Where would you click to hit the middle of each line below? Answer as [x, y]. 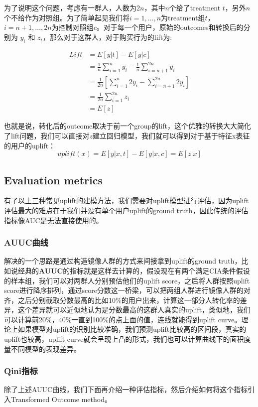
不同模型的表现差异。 [46, 348]
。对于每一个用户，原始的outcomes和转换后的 [170, 27]
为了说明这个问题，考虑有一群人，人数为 [70, 7]
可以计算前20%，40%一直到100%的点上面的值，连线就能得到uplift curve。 [123, 319]
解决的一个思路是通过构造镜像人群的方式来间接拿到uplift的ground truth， [123, 261]
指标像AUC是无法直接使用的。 [54, 220]
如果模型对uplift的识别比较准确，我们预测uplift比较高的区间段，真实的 [132, 329]
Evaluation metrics [53, 180]
